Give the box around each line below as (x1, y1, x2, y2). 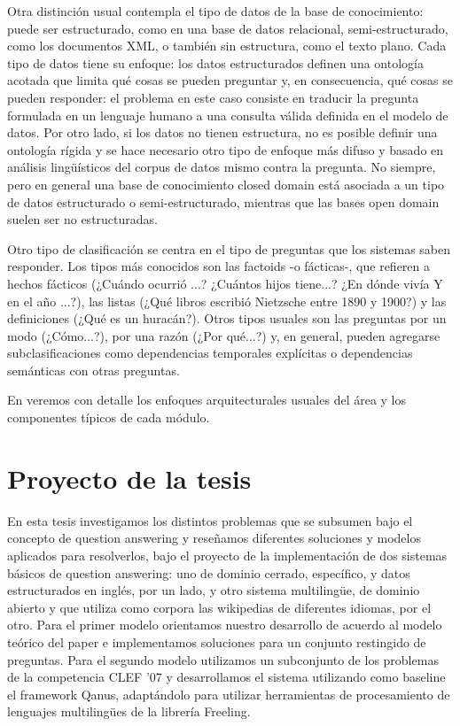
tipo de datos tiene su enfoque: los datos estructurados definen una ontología (7, 53, 424, 72)
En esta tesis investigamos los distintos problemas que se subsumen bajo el (7, 511, 413, 529)
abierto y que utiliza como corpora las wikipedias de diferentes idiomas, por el (7, 598, 432, 616)
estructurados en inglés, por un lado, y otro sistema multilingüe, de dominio (7, 581, 420, 599)
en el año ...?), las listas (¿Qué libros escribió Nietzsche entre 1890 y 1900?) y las (7, 291, 447, 310)
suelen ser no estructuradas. (7, 210, 158, 228)
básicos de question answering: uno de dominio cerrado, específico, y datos (7, 563, 410, 582)
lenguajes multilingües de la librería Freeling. (7, 702, 251, 721)
